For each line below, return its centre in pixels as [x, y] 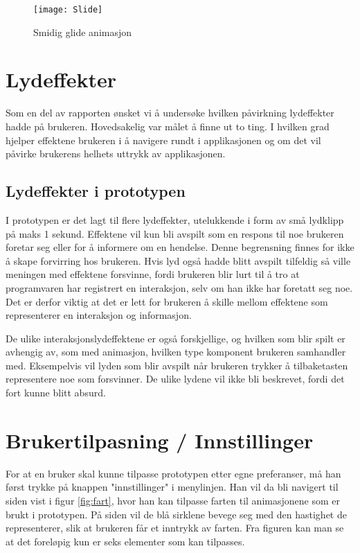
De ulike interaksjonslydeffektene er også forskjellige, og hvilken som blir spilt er [175, 338]
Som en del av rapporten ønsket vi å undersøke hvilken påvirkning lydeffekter [170, 113]
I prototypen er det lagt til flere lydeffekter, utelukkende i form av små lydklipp [175, 219]
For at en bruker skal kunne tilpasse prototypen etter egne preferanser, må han [173, 473]
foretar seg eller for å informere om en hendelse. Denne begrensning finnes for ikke [180, 247]
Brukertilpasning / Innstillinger [160, 440]
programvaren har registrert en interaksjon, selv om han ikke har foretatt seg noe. [179, 287]
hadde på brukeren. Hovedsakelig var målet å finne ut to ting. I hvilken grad [168, 126]
